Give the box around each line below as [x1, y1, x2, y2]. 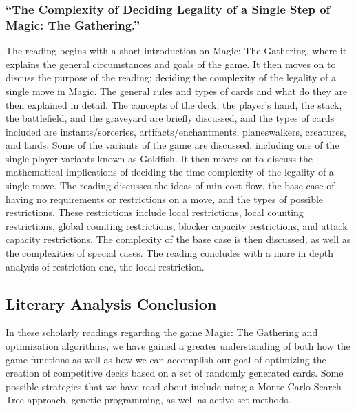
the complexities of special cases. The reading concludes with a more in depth [6, 246, 334, 260]
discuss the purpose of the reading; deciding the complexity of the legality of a [6, 70, 336, 85]
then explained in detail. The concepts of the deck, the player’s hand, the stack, [6, 97, 342, 112]
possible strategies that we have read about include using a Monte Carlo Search [6, 379, 342, 393]
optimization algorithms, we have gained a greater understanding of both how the [6, 339, 350, 353]
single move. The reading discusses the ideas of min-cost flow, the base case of [6, 178, 335, 193]
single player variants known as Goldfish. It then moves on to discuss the [6, 151, 313, 165]
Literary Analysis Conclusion [6, 293, 217, 314]
